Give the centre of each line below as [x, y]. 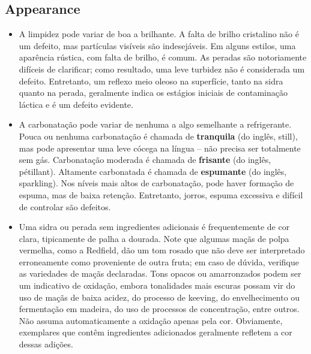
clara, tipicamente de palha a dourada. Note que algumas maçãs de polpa [154, 238]
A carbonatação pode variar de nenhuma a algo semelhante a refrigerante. [155, 124]
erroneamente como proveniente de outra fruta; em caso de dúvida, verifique [159, 261]
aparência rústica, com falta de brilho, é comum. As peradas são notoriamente [163, 57]
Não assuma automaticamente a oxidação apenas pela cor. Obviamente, [151, 320]
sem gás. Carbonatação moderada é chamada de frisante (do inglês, [145, 160]
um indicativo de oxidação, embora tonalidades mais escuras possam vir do [157, 285]
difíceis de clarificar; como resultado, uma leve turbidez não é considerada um [162, 69]
